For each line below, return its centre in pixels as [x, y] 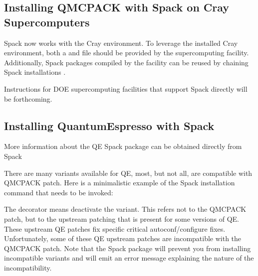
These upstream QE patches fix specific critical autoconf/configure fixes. [115, 228]
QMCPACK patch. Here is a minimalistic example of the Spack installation [120, 183]
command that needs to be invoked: [59, 192]
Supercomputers [47, 22]
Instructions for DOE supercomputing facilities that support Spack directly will [126, 88]
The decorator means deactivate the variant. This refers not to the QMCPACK [125, 209]
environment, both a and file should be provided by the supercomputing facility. [127, 53]
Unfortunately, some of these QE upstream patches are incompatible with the [123, 238]
